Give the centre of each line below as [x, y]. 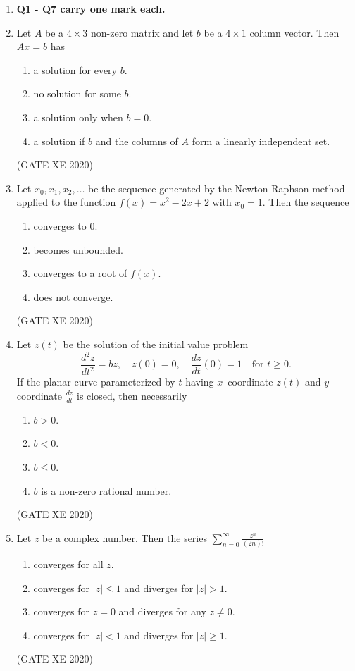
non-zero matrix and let [142, 32]
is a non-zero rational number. [106, 490]
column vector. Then [294, 32]
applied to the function [66, 202]
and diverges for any [162, 611]
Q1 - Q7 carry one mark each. [91, 8]
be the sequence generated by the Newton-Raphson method [217, 188]
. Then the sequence [306, 202]
